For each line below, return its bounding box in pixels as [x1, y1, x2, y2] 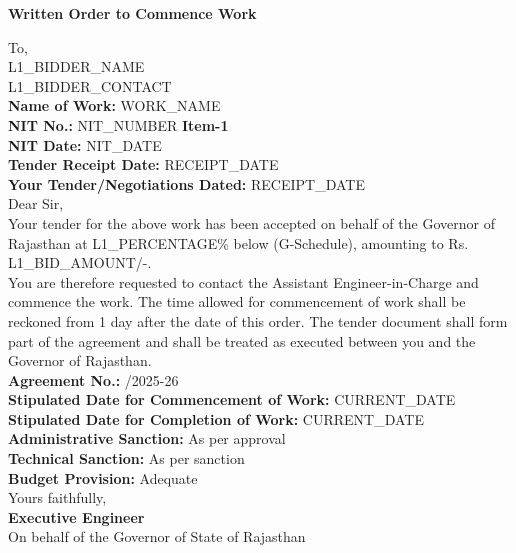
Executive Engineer [8, 506, 145, 527]
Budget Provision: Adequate [8, 467, 198, 488]
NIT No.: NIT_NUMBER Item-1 [8, 114, 229, 135]
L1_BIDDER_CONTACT [8, 75, 172, 96]
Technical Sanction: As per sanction [8, 448, 245, 469]
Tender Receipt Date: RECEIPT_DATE [8, 154, 279, 175]
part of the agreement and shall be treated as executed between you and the [8, 330, 476, 351]
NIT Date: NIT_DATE [8, 134, 162, 155]
